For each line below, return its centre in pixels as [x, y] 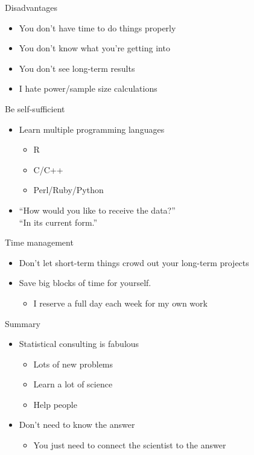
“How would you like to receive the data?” [97, 210]
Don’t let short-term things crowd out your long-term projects [134, 262]
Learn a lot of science [73, 384]
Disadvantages [31, 7]
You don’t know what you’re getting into [94, 48]
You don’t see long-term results [77, 68]
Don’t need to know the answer [77, 425]
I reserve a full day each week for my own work [120, 303]
